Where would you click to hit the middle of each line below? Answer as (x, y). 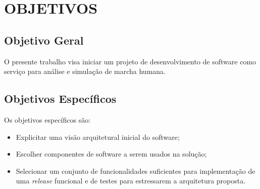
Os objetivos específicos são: (47, 119)
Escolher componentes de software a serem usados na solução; (111, 154)
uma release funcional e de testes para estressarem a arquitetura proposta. (131, 181)
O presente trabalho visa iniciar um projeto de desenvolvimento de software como (130, 61)
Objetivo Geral (44, 40)
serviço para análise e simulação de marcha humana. (85, 71)
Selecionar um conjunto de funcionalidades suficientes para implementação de (136, 171)
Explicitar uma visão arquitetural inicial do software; (98, 137)
